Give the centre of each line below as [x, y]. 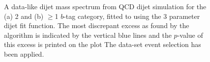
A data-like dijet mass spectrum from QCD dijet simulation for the [105, 6]
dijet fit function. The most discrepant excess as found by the [97, 25]
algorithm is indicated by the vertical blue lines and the [88, 35]
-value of [190, 35]
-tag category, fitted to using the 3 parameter [132, 16]
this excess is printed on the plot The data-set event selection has [103, 44]
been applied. [24, 54]
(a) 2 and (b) [24, 16]
